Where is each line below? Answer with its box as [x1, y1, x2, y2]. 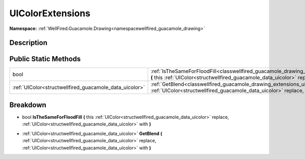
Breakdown [9, 101, 47, 109]
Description [9, 39, 48, 47]
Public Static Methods [9, 55, 81, 63]
